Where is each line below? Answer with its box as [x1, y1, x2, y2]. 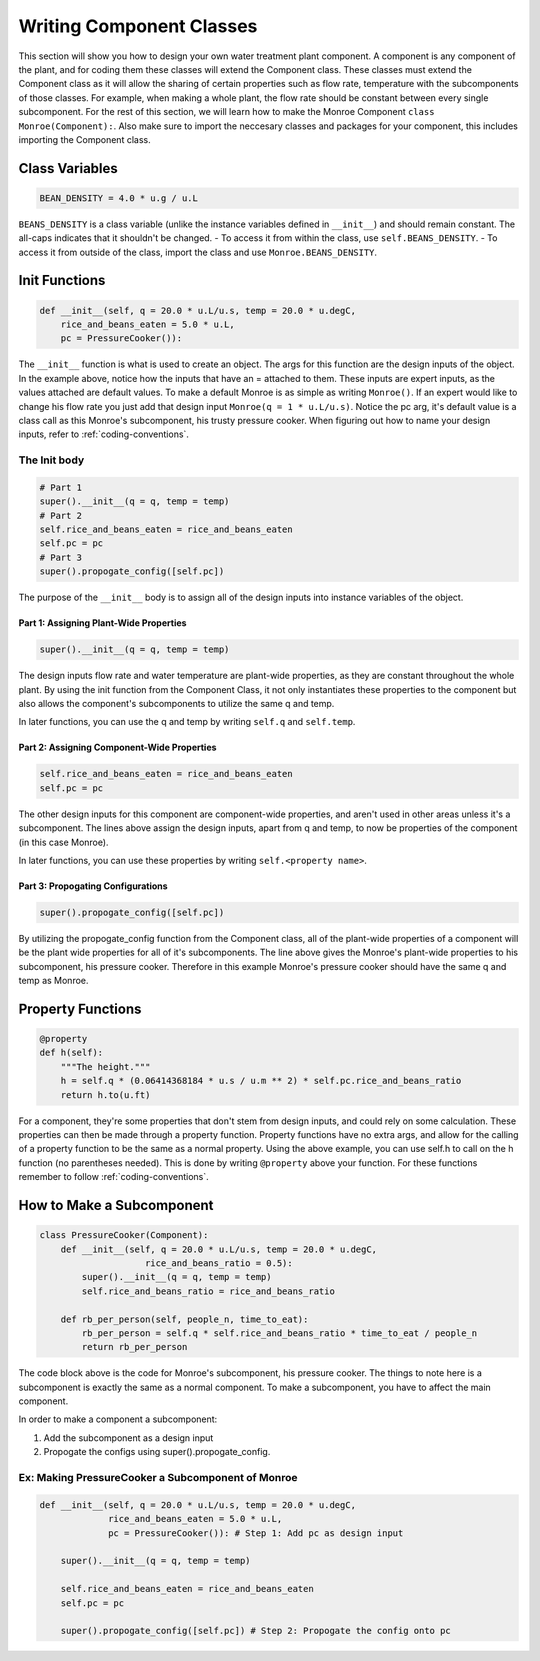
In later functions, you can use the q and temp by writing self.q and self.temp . [18, 716, 356, 728]
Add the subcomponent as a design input [43, 1431, 214, 1444]
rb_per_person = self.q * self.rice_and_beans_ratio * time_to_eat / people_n [81, 1327, 478, 1339]
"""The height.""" [60, 1061, 151, 1072]
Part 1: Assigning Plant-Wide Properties [18, 617, 187, 629]
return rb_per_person [81, 1341, 188, 1353]
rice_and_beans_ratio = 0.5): [145, 1257, 294, 1269]
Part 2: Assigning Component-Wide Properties [18, 741, 217, 754]
